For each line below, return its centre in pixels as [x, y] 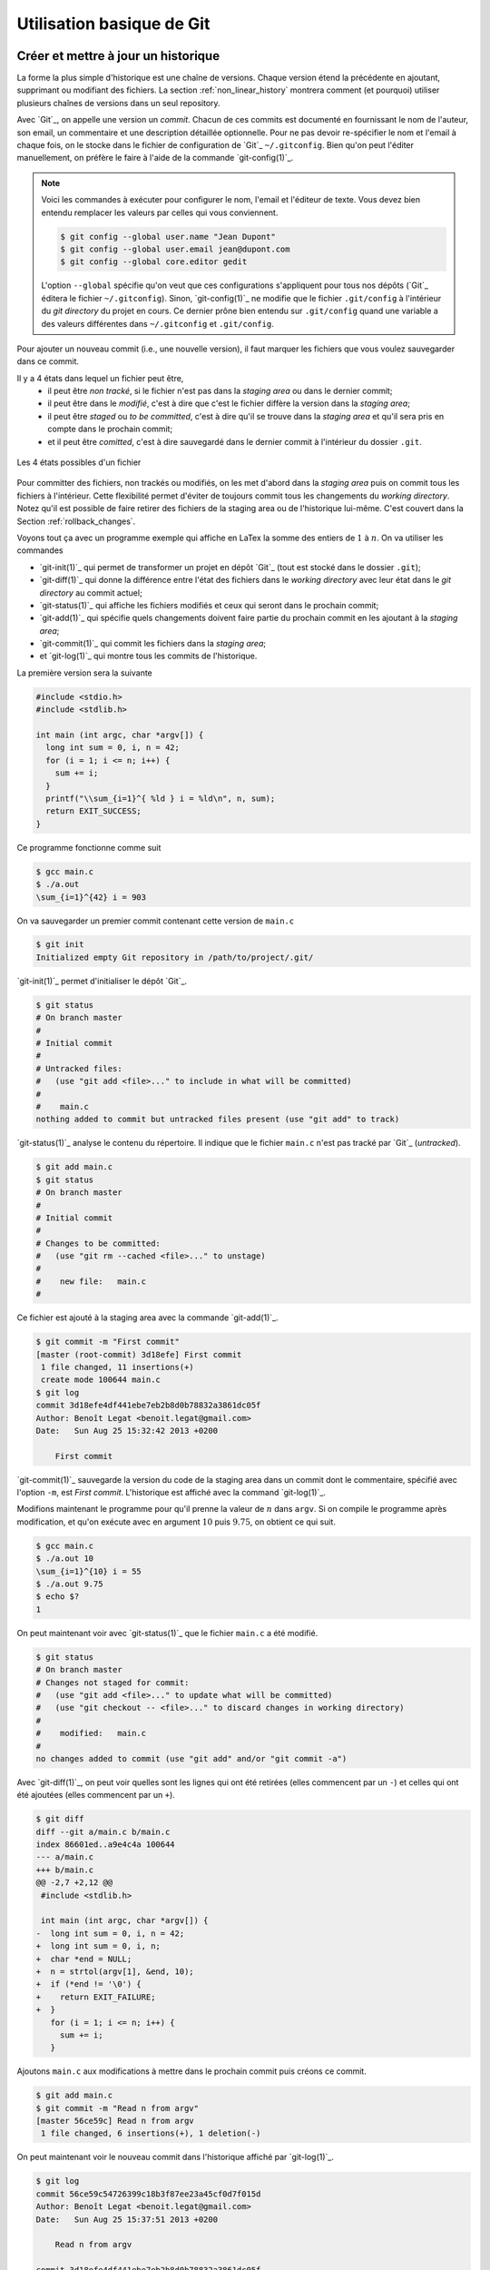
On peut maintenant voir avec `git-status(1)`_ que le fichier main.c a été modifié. [167, 1633]
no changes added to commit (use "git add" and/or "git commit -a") [191, 1758]
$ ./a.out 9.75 [69, 1584]
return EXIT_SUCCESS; [94, 811]
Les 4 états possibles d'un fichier [79, 462]
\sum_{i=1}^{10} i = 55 [89, 1571]
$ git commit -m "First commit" [108, 1342]
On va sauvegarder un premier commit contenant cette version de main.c [156, 921]
